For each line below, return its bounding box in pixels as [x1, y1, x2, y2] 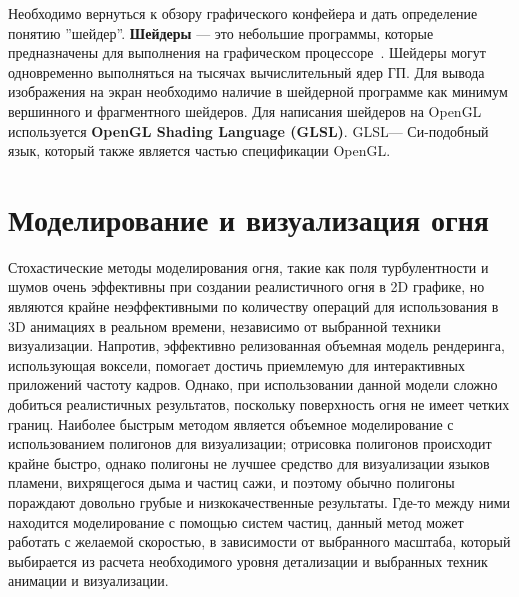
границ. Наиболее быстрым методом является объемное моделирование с [8, 413, 454, 434]
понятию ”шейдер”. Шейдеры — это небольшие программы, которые [8, 22, 434, 43]
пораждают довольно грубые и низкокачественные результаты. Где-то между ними [8, 492, 511, 512]
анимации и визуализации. [8, 570, 169, 591]
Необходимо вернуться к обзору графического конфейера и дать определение [8, 3, 478, 23]
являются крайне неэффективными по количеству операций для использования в [8, 296, 499, 317]
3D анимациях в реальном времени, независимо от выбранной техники [8, 315, 441, 336]
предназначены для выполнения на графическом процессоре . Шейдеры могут [8, 42, 486, 63]
